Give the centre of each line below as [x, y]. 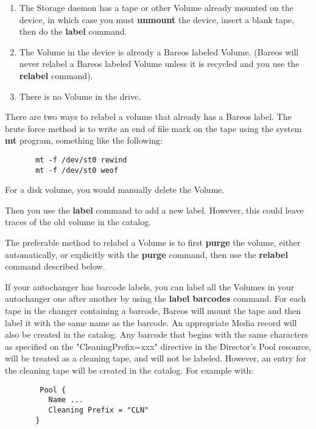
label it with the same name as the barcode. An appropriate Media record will [151, 322]
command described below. [55, 266]
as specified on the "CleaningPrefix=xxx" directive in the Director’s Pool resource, [158, 346]
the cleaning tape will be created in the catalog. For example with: [129, 370]
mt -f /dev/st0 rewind [81, 160]
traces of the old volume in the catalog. [78, 222]
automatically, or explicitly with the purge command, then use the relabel [146, 254]
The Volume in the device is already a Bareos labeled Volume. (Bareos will [159, 51]
